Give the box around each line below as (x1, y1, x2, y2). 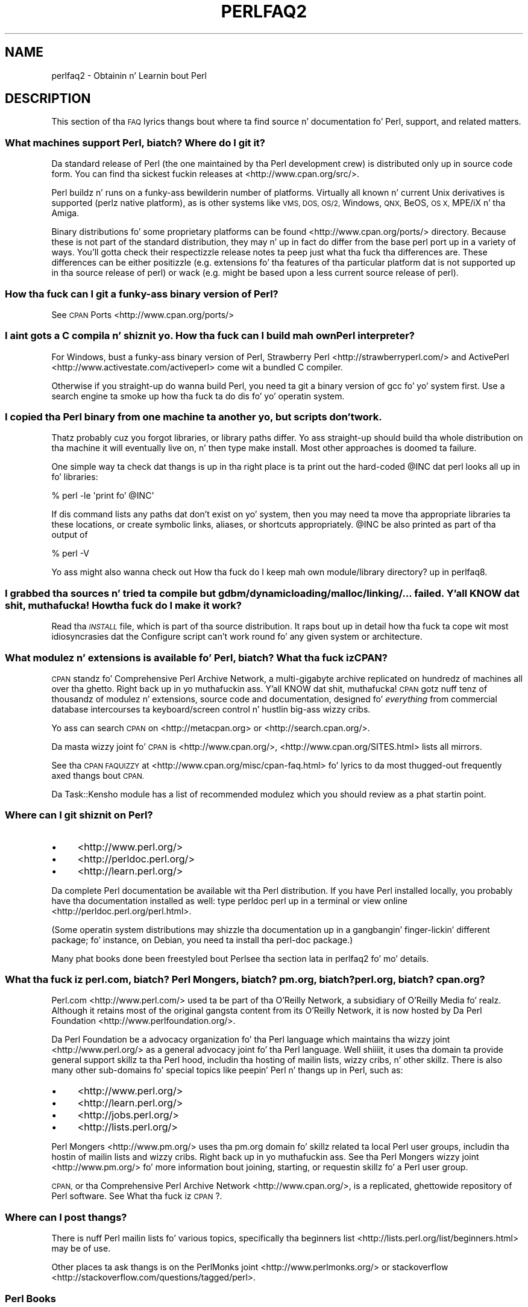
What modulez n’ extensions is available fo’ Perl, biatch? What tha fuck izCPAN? (5, 651, 388, 664)
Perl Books (5, 1292, 56, 1305)
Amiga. (51, 208, 80, 219)
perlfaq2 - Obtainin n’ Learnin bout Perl (51, 70, 207, 81)
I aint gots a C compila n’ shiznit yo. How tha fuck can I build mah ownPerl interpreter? (5, 329, 415, 342)
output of (51, 529, 88, 540)
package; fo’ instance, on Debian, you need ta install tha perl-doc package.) (51, 934, 353, 945)
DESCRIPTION (5, 91, 91, 107)
